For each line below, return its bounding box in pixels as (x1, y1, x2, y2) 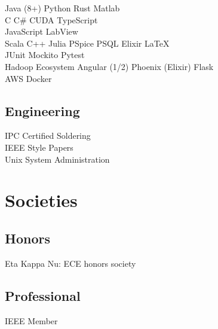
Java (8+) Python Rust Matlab (5, 2, 120, 14)
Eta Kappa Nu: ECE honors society (5, 257, 136, 269)
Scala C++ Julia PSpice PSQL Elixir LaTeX (5, 36, 170, 49)
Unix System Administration (5, 153, 110, 165)
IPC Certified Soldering (5, 129, 91, 142)
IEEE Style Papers (5, 141, 73, 153)
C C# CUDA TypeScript (5, 13, 98, 26)
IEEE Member (5, 314, 58, 327)
